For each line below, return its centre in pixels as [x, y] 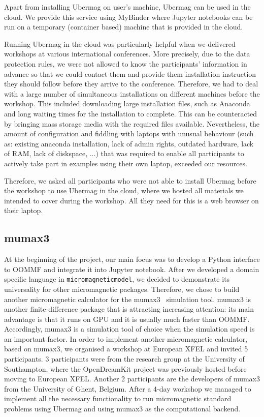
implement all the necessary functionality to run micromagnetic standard [118, 398]
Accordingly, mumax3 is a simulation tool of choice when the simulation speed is [129, 329]
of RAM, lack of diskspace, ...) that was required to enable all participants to [124, 153]
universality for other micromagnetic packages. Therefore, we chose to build [122, 289]
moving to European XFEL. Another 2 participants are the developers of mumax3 [132, 379]
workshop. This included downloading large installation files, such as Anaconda [127, 103]
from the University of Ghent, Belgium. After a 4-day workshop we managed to [128, 388]
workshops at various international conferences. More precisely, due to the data [127, 54]
